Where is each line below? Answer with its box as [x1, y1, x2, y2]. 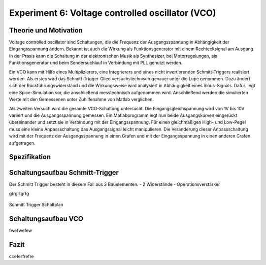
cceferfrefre [9, 254, 34, 260]
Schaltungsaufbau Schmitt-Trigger [9, 168, 119, 177]
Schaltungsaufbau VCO [9, 215, 84, 223]
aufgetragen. [9, 140, 35, 146]
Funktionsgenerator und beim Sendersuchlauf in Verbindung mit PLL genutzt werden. [9, 60, 183, 66]
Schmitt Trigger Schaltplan [9, 202, 64, 208]
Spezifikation [9, 153, 51, 161]
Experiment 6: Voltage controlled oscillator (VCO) [9, 7, 216, 18]
